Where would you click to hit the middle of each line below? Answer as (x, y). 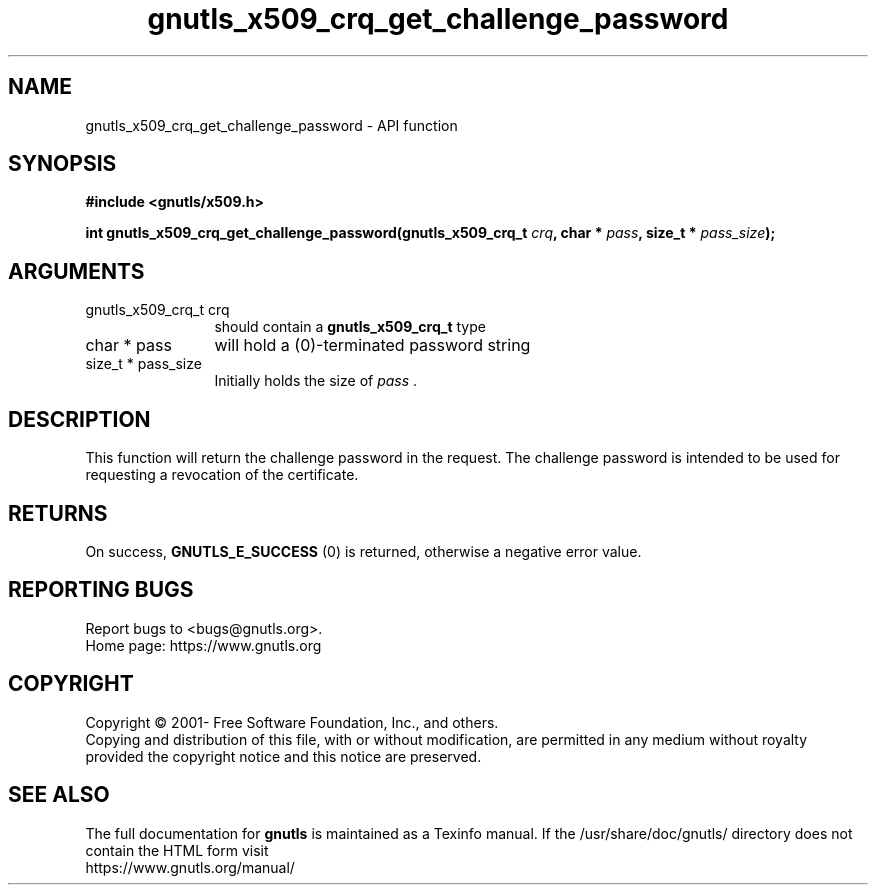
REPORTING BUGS (101, 590)
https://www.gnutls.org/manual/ (190, 867)
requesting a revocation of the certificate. (222, 475)
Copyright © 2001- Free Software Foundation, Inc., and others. (292, 722)
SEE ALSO (59, 795)
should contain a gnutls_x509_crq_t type (350, 327)
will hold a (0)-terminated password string (372, 345)
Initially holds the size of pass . (316, 381)
